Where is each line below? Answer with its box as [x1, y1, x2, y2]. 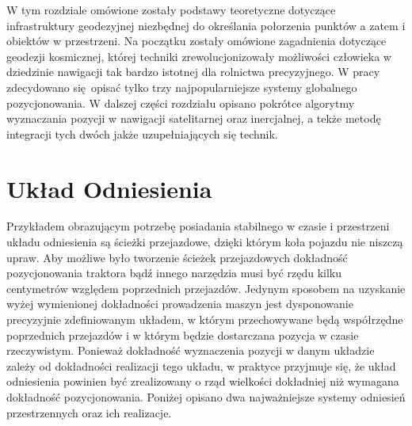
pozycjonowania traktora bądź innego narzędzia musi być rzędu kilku [6, 264, 341, 281]
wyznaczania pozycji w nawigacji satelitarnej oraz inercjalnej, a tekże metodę [6, 110, 381, 127]
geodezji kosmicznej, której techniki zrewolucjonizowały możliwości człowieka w [6, 48, 391, 64]
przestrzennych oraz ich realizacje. [6, 404, 172, 420]
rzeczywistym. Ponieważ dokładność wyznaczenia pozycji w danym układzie [6, 342, 375, 359]
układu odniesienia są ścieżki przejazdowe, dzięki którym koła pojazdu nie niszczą [6, 234, 403, 250]
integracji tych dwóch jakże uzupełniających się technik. [6, 125, 278, 142]
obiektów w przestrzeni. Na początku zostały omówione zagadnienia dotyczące [6, 32, 387, 49]
